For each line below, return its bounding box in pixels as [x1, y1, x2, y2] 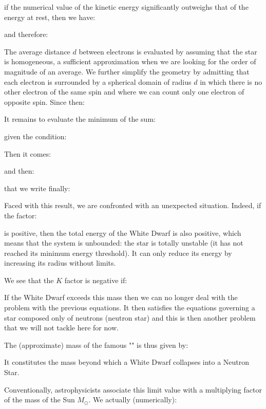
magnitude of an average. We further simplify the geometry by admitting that [4, 66, 250, 77]
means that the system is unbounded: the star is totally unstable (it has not [4, 237, 243, 248]
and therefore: [4, 29, 48, 40]
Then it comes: [4, 148, 51, 159]
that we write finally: [4, 182, 70, 193]
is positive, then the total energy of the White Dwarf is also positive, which [4, 227, 241, 238]
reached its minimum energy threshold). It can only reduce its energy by [4, 247, 232, 258]
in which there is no [200, 76, 262, 87]
